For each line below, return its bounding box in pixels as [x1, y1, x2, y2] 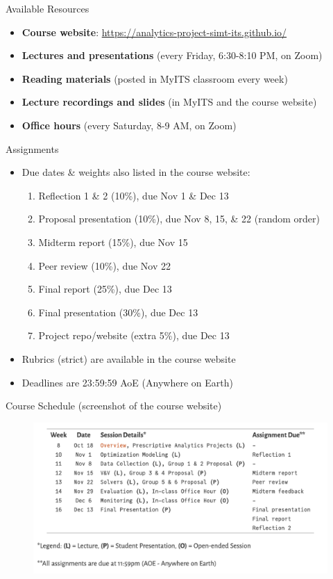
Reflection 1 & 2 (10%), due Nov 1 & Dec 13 [38, 188, 229, 202]
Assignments [6, 141, 59, 156]
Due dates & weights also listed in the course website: [22, 165, 250, 179]
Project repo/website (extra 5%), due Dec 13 [38, 328, 230, 343]
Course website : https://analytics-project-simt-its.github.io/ [22, 24, 287, 39]
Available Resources [6, 1, 89, 15]
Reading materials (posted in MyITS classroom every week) [22, 71, 288, 85]
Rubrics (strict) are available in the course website [22, 351, 236, 366]
